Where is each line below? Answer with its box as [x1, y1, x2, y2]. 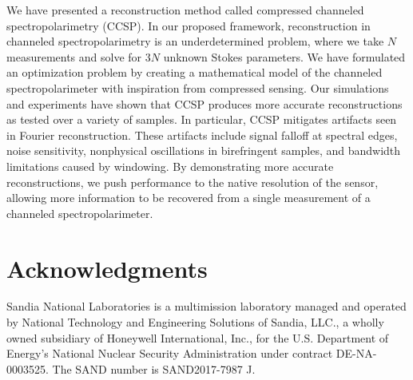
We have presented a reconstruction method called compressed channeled [6, 2, 364, 18]
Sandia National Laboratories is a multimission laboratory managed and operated [6, 298, 407, 315]
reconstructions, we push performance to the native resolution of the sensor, [6, 173, 379, 190]
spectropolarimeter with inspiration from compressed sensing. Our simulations [6, 79, 389, 96]
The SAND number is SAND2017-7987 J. [52, 360, 256, 377]
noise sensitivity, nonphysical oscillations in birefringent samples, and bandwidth [6, 142, 401, 159]
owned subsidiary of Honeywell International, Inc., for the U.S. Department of [6, 329, 389, 346]
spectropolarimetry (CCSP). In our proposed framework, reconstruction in [6, 17, 371, 34]
